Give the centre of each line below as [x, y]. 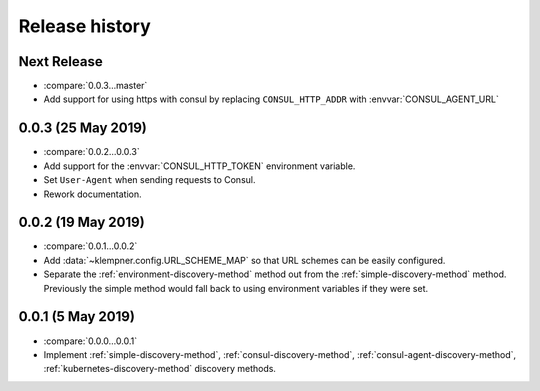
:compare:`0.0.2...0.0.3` [91, 152]
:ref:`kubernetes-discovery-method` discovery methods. [160, 369]
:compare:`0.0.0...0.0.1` [90, 341]
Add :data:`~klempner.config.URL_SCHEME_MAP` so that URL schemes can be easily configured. [244, 260]
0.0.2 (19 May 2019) [81, 222]
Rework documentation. [92, 194]
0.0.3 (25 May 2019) [82, 128]
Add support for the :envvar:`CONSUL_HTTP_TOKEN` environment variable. [199, 166]
